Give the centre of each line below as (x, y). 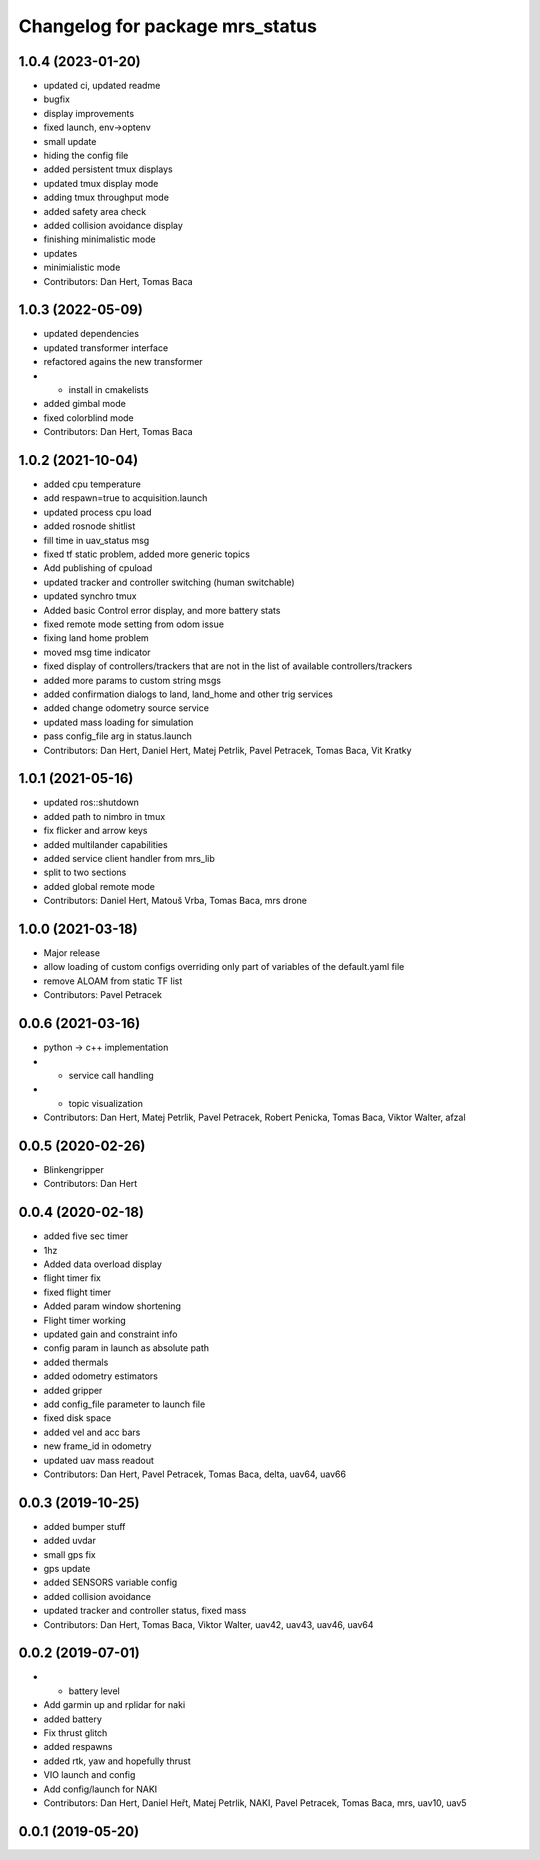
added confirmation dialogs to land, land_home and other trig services (188, 694)
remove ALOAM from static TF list (113, 981)
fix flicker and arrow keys (95, 831)
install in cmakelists (108, 389)
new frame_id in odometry (97, 1446)
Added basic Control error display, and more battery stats (162, 610)
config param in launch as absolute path (126, 1348)
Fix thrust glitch (75, 1733)
